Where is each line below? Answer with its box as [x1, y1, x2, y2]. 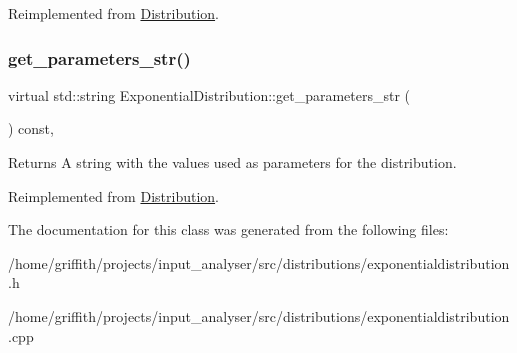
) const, [8, 118, 54, 139]
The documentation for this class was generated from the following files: [8, 219, 449, 240]
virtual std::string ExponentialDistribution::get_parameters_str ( [8, 84, 411, 105]
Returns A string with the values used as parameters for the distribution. [8, 152, 457, 172]
